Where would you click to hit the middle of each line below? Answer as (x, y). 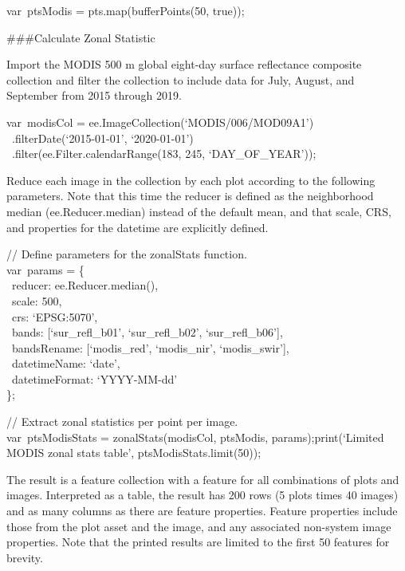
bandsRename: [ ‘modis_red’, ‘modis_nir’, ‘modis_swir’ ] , (150, 347)
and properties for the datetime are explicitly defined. (138, 227)
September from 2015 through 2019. (94, 95)
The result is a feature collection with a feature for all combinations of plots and (203, 479)
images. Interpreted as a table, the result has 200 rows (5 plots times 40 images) (202, 495)
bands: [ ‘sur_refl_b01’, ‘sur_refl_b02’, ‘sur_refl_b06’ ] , (147, 332)
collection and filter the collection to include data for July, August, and (181, 79)
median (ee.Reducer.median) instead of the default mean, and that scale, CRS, (199, 211)
